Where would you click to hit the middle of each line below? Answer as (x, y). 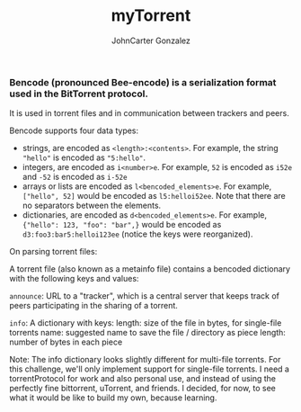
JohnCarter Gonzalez (151, 40)
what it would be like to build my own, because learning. (113, 398)
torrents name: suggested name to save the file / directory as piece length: (147, 333)
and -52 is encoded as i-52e (75, 177)
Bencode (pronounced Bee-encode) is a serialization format (143, 82)
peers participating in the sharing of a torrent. (93, 306)
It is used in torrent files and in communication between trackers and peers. (149, 113)
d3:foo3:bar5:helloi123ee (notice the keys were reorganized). (137, 234)
